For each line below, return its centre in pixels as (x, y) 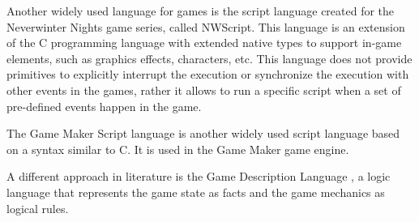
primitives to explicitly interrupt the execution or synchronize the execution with (208, 74)
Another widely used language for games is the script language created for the (201, 11)
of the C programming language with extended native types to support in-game (204, 43)
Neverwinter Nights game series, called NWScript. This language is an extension (206, 26)
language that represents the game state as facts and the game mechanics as (196, 192)
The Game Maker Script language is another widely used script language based (203, 133)
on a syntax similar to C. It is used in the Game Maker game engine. (178, 149)
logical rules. (38, 208)
